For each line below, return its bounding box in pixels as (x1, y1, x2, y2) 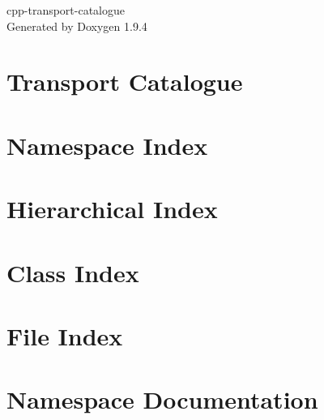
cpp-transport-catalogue (6, 2, 126, 18)
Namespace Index (6, 128, 208, 161)
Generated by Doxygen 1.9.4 (6, 17, 147, 34)
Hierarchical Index (6, 192, 218, 225)
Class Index (6, 255, 139, 289)
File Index (6, 319, 123, 352)
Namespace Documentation (6, 383, 318, 416)
